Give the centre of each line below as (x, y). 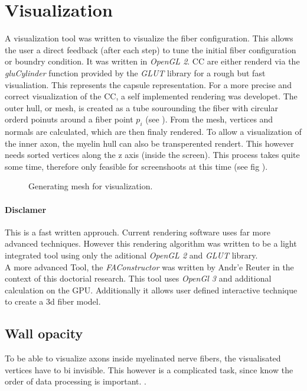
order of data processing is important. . (76, 381)
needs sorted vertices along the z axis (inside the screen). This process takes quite (152, 155)
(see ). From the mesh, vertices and (209, 119)
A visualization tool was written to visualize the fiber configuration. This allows (149, 38)
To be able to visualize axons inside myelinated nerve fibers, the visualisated (143, 358)
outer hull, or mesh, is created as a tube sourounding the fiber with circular (141, 107)
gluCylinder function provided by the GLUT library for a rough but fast (135, 72)
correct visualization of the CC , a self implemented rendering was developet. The (151, 96)
